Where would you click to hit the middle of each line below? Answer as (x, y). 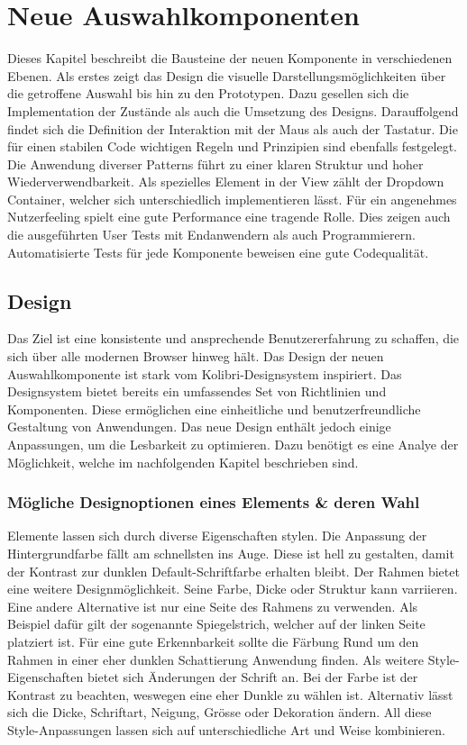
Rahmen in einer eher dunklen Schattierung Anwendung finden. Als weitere (216, 659)
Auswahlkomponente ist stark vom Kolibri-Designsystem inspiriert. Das (205, 373)
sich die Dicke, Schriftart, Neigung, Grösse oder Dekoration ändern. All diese (220, 712)
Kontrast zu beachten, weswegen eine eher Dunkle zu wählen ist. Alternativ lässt (230, 694)
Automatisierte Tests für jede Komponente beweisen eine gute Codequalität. (218, 252)
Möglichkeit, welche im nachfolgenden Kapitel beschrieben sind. (183, 462)
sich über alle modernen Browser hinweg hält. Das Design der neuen (196, 356)
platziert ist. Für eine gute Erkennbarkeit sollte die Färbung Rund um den (213, 641)
